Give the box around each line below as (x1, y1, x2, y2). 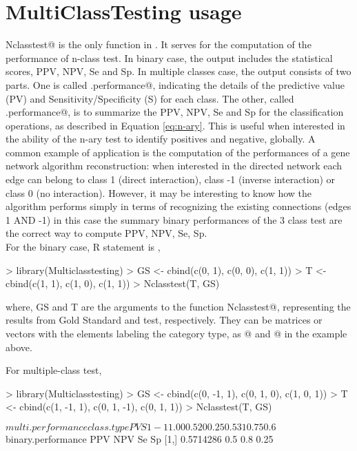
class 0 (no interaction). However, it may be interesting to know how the (6, 185, 312, 200)
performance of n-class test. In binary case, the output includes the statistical (6, 50, 333, 65)
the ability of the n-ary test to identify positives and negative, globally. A (6, 132, 316, 146)
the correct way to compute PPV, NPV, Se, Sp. (6, 226, 207, 240)
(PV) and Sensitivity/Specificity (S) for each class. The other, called (6, 91, 294, 105)
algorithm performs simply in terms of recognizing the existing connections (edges (6, 199, 351, 213)
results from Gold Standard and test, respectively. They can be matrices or (6, 313, 323, 327)
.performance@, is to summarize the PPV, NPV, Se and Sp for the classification (6, 105, 344, 119)
